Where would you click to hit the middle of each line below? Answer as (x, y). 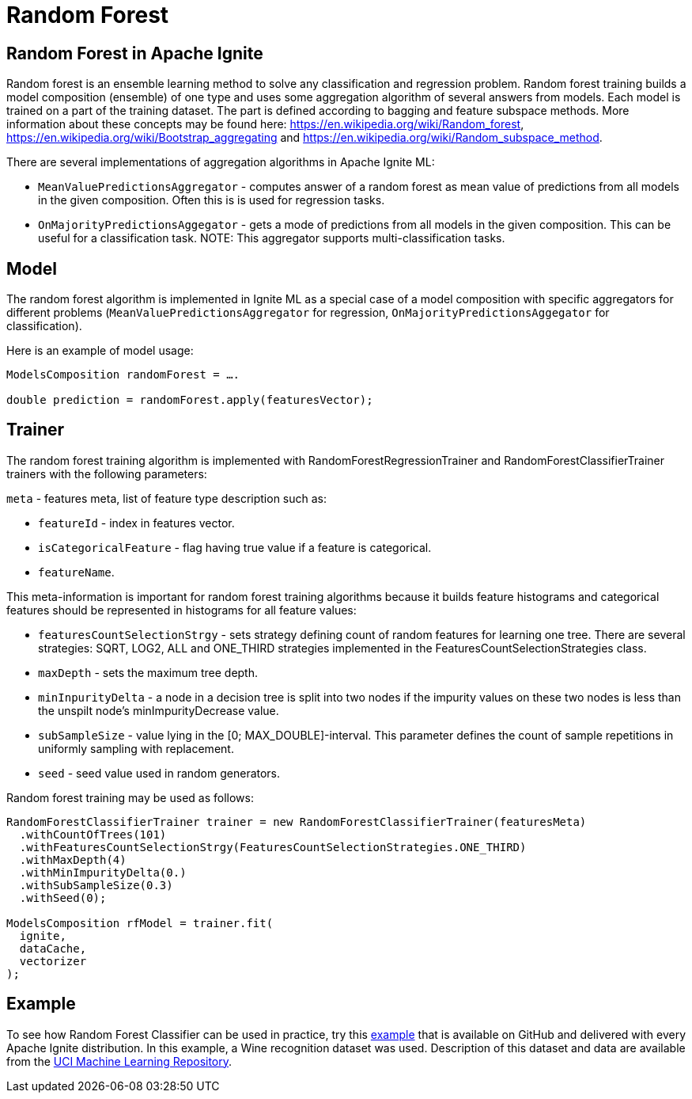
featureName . (76, 572)
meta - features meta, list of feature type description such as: (167, 498)
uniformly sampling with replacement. (136, 748)
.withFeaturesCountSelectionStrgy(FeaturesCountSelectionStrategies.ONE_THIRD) (273, 847)
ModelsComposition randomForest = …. (123, 375)
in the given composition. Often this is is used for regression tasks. (212, 200)
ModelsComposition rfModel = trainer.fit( (140, 923)
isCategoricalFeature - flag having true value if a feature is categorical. (235, 547)
